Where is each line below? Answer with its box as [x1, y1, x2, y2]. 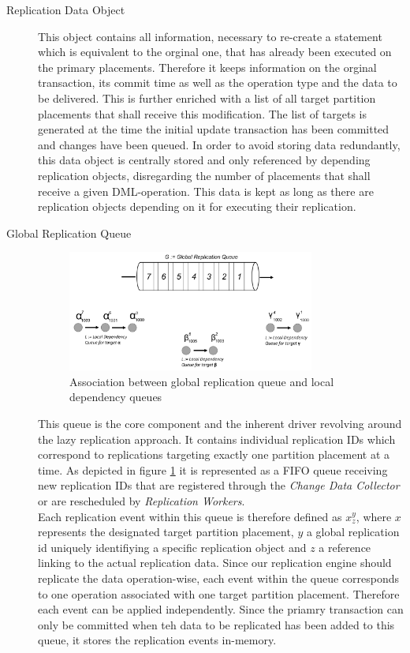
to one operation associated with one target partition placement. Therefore [38, 585, 400, 602]
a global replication [306, 524, 400, 540]
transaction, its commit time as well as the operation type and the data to [38, 74, 397, 91]
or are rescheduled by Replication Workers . [38, 493, 245, 509]
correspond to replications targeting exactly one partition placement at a [38, 446, 390, 463]
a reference [319, 539, 371, 555]
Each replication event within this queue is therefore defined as [38, 508, 342, 524]
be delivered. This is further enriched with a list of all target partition [38, 89, 376, 106]
